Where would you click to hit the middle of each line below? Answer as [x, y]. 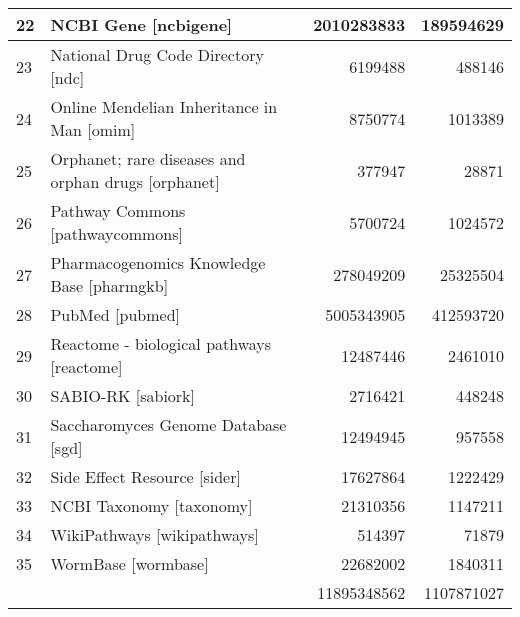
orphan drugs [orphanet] [135, 181]
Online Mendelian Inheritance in [164, 106]
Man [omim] [93, 129]
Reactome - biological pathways [161, 343]
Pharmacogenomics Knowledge [158, 262]
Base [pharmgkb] [109, 285]
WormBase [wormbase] [129, 563]
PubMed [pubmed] [115, 314]
